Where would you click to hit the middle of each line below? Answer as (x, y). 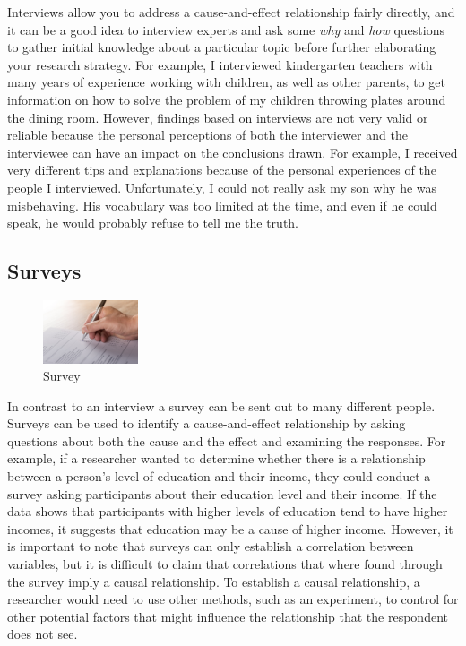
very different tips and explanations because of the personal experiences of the (222, 170)
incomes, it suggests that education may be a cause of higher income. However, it (230, 528)
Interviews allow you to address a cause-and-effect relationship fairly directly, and (231, 12)
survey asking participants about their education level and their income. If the (222, 493)
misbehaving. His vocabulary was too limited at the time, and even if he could (222, 205)
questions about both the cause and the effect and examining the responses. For (227, 440)
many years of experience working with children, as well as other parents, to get (226, 82)
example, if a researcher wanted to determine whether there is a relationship (216, 458)
